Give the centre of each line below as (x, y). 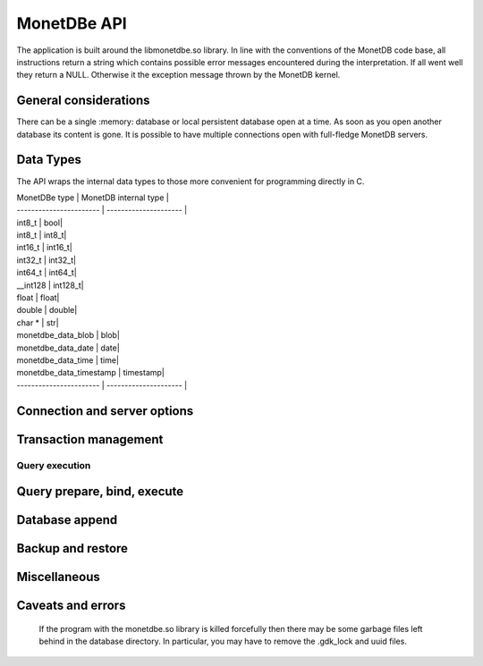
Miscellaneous (58, 577)
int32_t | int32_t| (46, 260)
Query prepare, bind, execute (100, 492)
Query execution (54, 465)
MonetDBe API (72, 23)
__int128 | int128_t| (50, 285)
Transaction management (90, 439)
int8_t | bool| (39, 223)
